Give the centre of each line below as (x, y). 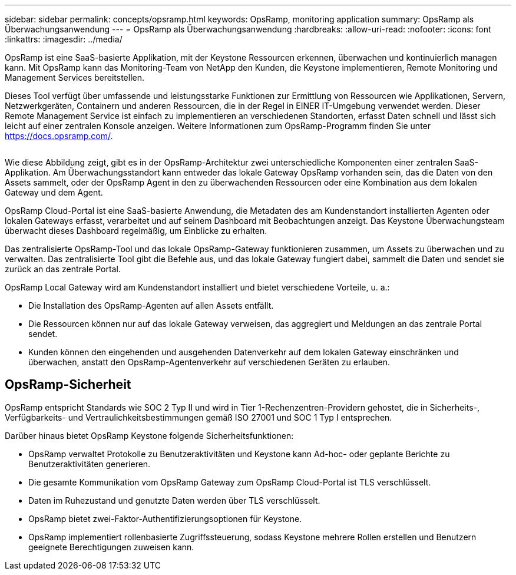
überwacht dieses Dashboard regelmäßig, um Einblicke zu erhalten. (136, 231)
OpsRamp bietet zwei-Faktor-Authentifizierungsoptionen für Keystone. (165, 518)
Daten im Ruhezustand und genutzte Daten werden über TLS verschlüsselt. (174, 500)
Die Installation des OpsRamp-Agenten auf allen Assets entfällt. (151, 305)
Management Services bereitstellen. (75, 77)
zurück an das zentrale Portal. (63, 269)
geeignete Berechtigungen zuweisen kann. (111, 547)
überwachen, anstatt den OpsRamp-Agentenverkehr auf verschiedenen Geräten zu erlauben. (209, 362)
